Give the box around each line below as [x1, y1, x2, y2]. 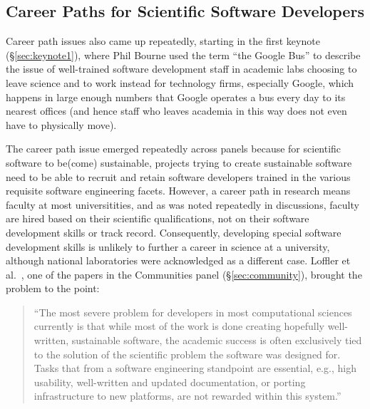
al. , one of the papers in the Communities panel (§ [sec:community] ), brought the [6, 266, 362, 281]
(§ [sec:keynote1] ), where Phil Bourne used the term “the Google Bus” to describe [6, 47, 361, 62]
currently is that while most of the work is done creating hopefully [34, 319, 324, 333]
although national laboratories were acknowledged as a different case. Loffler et [6, 253, 351, 268]
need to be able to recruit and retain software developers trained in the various [6, 169, 351, 184]
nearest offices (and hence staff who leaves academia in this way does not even [6, 103, 347, 118]
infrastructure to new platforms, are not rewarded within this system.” [34, 388, 341, 403]
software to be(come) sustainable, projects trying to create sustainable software [6, 155, 352, 170]
